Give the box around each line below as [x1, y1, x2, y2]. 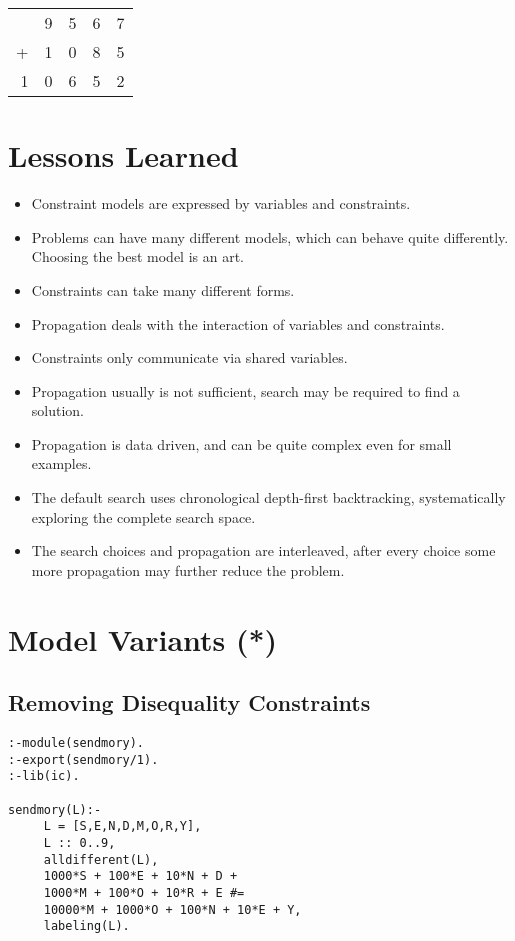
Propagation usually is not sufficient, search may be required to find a [31, 380, 460, 401]
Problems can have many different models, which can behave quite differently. [31, 226, 509, 247]
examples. [31, 453, 92, 474]
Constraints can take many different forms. [31, 279, 295, 300]
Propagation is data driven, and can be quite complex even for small [31, 433, 452, 454]
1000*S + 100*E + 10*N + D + [43, 869, 238, 884]
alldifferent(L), [43, 852, 159, 867]
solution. [31, 400, 85, 421]
